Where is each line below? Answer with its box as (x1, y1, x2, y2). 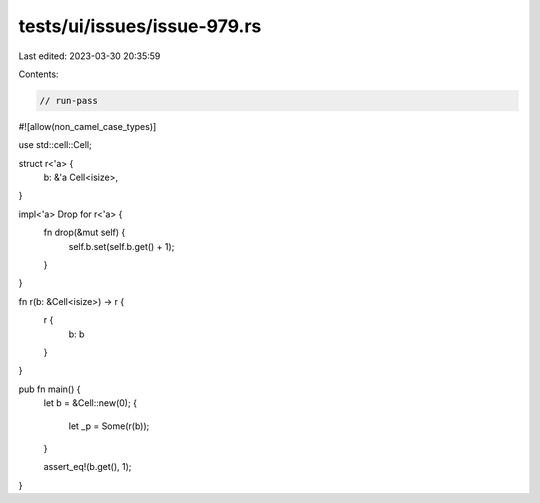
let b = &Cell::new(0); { (43, 397, 137, 409)
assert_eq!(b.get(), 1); (43, 461, 132, 473)
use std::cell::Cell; (18, 139, 92, 151)
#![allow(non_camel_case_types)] (18, 120, 157, 132)
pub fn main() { (18, 383, 81, 395)
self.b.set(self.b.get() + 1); (68, 240, 175, 252)
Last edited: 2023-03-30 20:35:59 (18, 50, 161, 62)
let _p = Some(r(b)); (68, 420, 150, 432)
